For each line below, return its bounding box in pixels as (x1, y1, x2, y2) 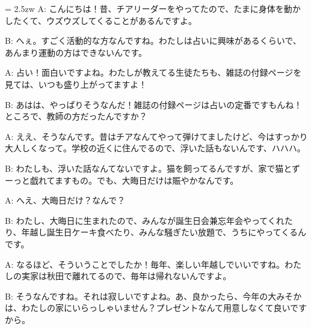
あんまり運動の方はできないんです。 (5, 46, 147, 58)
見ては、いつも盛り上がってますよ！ (5, 77, 147, 90)
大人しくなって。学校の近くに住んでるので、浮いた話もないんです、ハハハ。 (5, 142, 306, 154)
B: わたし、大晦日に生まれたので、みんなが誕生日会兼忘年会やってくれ (5, 214, 285, 226)
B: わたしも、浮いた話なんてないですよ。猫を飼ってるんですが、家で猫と (5, 161, 292, 174)
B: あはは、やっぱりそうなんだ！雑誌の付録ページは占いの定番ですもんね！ (5, 98, 303, 110)
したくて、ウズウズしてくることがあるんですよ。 (5, 14, 197, 26)
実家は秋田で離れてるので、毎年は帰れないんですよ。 (21, 270, 232, 282)
